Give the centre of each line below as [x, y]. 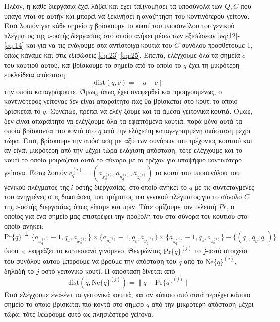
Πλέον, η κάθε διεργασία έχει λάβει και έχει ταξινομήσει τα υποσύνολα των [114, 6]
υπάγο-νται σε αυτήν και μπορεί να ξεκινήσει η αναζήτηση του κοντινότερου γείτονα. [127, 16]
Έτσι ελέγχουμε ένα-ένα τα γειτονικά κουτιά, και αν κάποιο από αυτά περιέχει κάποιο [127, 294]
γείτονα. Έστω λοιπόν [35, 172]
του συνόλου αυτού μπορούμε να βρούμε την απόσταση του [90, 261]
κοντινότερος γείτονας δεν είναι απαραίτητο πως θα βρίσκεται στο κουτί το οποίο [121, 101]
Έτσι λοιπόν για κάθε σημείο [46, 26]
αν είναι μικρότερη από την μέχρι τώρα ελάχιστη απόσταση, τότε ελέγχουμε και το [123, 150]
